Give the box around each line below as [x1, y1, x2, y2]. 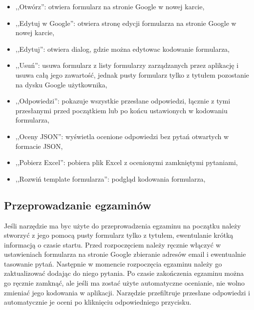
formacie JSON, [15, 141, 63, 151]
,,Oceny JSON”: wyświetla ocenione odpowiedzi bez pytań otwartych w [15, 131, 229, 141]
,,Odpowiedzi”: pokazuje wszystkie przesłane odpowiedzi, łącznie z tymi [15, 96, 231, 106]
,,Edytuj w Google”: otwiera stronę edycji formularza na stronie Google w [15, 18, 236, 28]
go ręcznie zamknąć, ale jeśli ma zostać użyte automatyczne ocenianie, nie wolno [4, 278, 245, 288]
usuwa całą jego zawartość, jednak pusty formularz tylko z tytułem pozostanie [15, 69, 249, 80]
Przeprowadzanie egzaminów [4, 197, 151, 212]
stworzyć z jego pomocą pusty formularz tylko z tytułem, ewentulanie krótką [4, 230, 233, 240]
